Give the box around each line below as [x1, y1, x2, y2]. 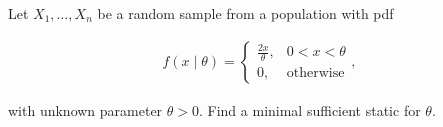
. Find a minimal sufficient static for [199, 99, 421, 120]
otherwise [286, 66, 345, 81]
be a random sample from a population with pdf [97, 3, 394, 23]
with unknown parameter [8, 99, 163, 120]
